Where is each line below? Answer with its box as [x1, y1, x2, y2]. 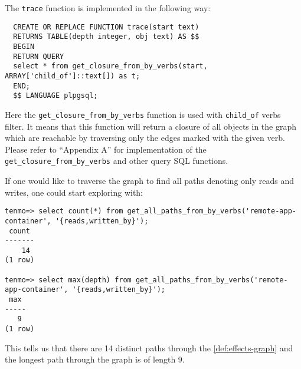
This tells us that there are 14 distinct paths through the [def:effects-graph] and [5, 341, 293, 354]
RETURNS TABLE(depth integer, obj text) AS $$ [13, 32, 199, 41]
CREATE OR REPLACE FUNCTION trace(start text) [13, 22, 199, 31]
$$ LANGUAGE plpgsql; [13, 91, 98, 100]
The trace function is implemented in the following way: [5, 2, 211, 14]
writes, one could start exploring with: [5, 186, 143, 198]
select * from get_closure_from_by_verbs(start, [13, 62, 208, 71]
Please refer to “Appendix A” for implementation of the [5, 143, 207, 155]
